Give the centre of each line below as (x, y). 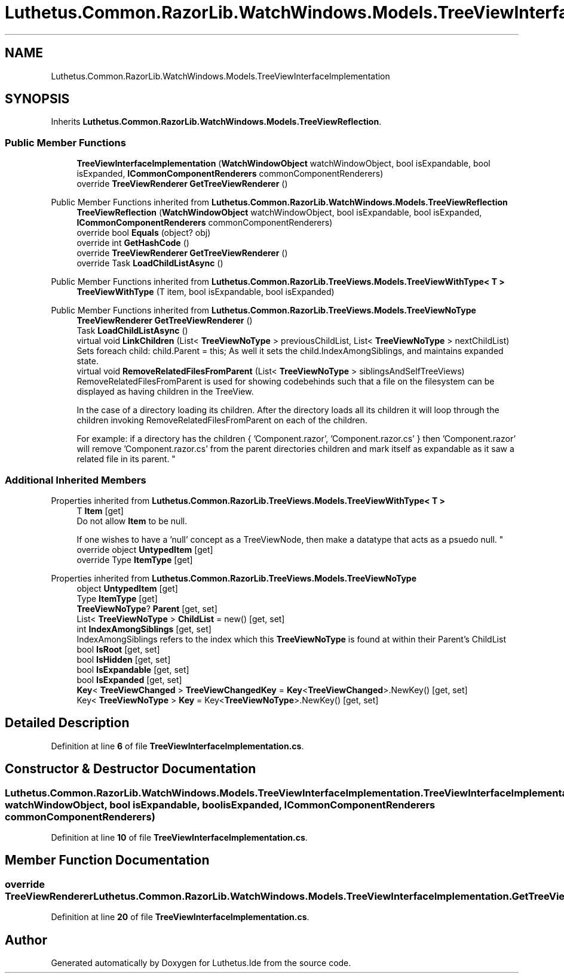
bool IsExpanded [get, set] (129, 679)
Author (26, 940)
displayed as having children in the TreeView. (165, 392)
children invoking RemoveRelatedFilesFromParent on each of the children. (222, 420)
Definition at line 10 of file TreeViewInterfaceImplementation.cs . (179, 837)
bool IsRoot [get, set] (118, 649)
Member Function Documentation (107, 860)
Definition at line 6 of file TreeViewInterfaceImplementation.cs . (177, 746)
